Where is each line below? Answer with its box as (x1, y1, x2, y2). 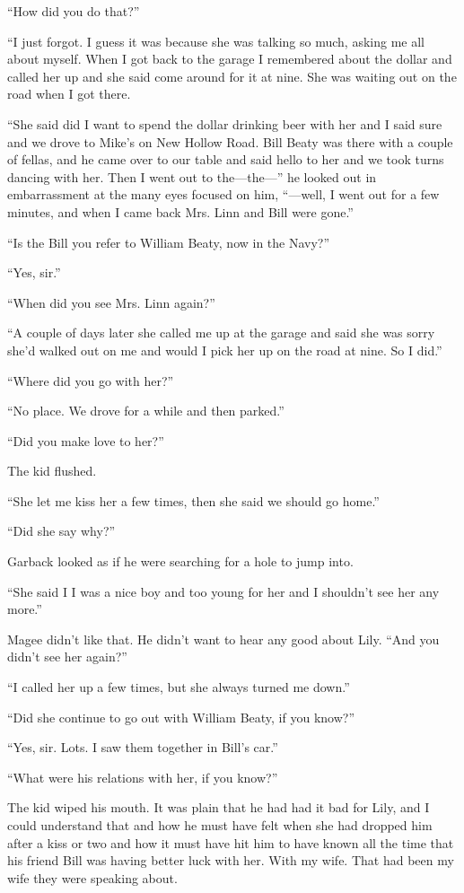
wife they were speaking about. (7, 868, 178, 887)
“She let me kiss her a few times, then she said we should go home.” (7, 491, 380, 510)
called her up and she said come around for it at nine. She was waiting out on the (7, 66, 457, 85)
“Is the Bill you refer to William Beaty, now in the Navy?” (7, 232, 330, 251)
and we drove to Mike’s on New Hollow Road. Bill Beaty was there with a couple (7, 132, 453, 151)
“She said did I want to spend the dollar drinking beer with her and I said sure (7, 114, 442, 133)
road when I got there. (7, 84, 131, 103)
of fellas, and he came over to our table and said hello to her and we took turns (7, 150, 444, 169)
